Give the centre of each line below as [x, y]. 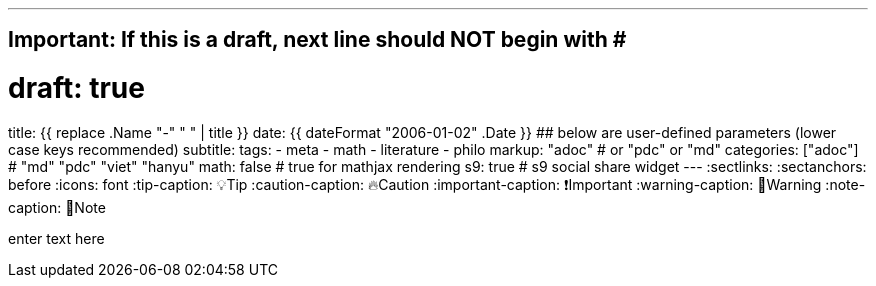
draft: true [76, 88]
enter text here [56, 238]
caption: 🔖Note [57, 207]
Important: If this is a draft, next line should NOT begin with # [317, 40]
